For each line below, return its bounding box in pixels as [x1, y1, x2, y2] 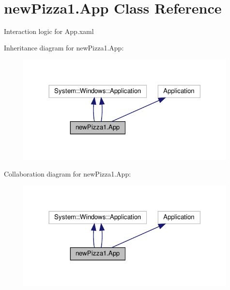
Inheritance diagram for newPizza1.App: [4, 42, 124, 52]
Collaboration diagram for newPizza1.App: [4, 168, 131, 178]
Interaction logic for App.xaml [4, 26, 94, 36]
